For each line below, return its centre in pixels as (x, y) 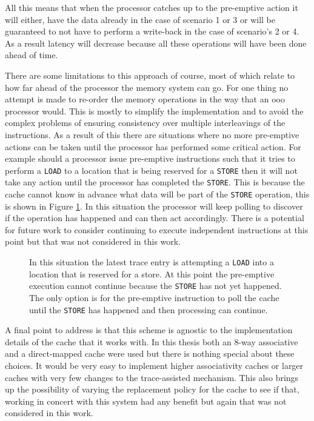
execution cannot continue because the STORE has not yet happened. (155, 286)
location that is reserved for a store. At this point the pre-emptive (152, 273)
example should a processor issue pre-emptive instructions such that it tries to (150, 158)
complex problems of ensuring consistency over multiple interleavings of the (145, 123)
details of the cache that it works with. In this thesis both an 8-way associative (152, 341)
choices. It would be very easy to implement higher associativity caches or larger (154, 365)
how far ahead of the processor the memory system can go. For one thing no (147, 87)
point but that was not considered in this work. (93, 241)
